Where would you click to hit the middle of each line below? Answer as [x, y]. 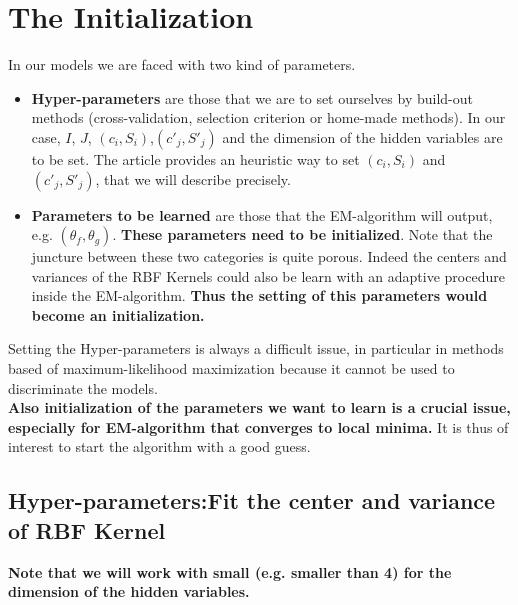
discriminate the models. [83, 387]
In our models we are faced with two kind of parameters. [182, 64]
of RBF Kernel [87, 529]
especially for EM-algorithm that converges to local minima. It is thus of [258, 426]
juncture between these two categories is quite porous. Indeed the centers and [269, 256]
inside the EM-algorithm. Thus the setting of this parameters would [259, 295]
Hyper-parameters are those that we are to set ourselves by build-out [252, 97]
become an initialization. [118, 314]
